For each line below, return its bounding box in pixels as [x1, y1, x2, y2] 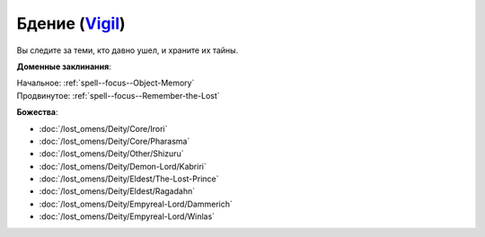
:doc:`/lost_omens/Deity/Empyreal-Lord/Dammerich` [39, 198, 233, 209]
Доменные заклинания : [16, 61, 111, 72]
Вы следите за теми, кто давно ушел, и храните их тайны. [16, 45, 239, 56]
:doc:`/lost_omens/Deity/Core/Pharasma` [39, 136, 190, 146]
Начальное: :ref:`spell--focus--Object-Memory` [16, 77, 195, 89]
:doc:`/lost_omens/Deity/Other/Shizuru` [39, 148, 184, 159]
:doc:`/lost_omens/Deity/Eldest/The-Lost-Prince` [39, 173, 219, 184]
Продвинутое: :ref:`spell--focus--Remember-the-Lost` [16, 90, 220, 101]
